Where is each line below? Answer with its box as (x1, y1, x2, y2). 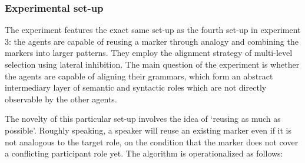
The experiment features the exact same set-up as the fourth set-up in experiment (5, 24, 301, 36)
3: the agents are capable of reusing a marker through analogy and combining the (5, 35, 299, 47)
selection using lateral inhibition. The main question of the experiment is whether (5, 58, 300, 70)
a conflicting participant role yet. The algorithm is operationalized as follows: (5, 147, 283, 159)
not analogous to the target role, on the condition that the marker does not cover (5, 135, 299, 148)
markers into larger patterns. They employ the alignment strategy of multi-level (5, 46, 293, 59)
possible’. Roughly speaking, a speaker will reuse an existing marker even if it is (5, 124, 291, 136)
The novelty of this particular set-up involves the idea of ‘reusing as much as (5, 112, 281, 125)
